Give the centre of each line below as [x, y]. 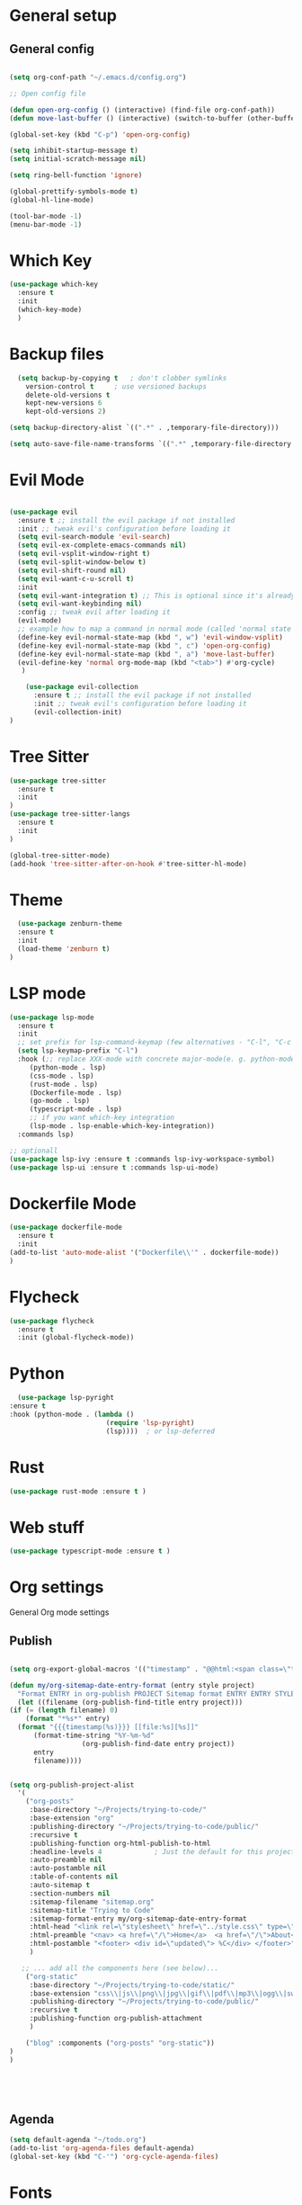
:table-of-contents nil [74, 1877]
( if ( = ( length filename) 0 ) [64, 1710]
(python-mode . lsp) [67, 1067]
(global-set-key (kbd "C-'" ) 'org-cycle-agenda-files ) [114, 2157]
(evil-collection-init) [78, 712]
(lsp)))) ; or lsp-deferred [160, 1431]
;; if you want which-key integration [102, 1118]
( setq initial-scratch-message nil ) [78, 159]
